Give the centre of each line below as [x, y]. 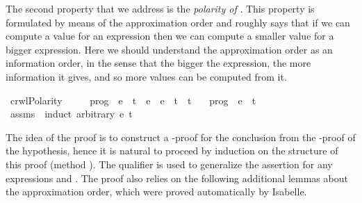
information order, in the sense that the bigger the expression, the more [158, 63]
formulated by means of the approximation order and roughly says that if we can [178, 22]
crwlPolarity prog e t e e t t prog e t [133, 100]
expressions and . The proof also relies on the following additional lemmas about [177, 178]
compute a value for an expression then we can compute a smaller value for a [170, 36]
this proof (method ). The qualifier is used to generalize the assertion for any [169, 164]
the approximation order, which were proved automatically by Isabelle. [156, 192]
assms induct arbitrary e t [71, 114]
